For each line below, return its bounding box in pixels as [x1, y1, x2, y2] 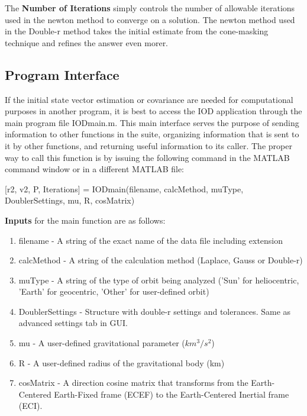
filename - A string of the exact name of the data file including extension [18, 234, 283, 246]
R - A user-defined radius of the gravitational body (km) [18, 356, 225, 369]
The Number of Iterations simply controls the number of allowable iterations [5, 2, 295, 14]
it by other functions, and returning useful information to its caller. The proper [5, 139, 292, 151]
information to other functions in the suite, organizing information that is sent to [5, 128, 299, 140]
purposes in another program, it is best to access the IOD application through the [5, 105, 302, 117]
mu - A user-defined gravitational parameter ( [18, 337, 185, 349]
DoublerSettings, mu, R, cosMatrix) [5, 194, 135, 207]
